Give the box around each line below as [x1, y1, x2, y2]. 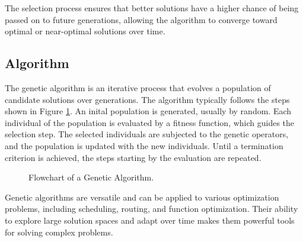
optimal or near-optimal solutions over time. [5, 25, 165, 37]
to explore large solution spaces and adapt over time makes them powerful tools [5, 214, 295, 226]
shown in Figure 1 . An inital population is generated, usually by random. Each [5, 105, 292, 117]
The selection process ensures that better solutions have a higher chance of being [5, 2, 299, 14]
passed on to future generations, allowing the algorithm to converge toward [5, 13, 278, 25]
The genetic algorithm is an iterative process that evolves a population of [5, 81, 271, 93]
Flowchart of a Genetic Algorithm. [28, 171, 154, 183]
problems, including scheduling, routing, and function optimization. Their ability [5, 202, 298, 215]
